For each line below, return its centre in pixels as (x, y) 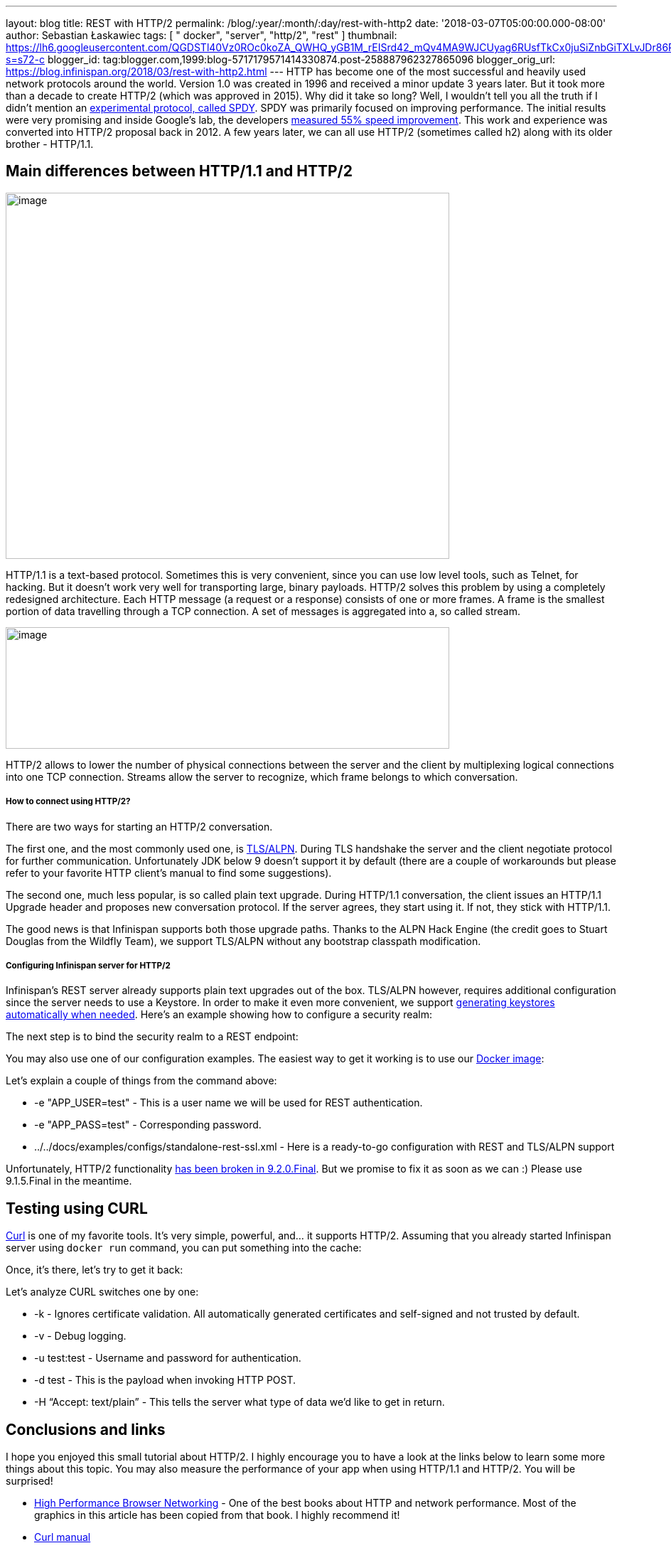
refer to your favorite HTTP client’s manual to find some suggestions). (169, 872)
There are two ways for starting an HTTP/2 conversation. (139, 826)
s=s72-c (25, 59)
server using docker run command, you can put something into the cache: (184, 1248)
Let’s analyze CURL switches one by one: (102, 1292)
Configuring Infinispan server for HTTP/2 (88, 966)
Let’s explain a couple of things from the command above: (141, 1081)
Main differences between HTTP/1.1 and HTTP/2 (179, 171)
